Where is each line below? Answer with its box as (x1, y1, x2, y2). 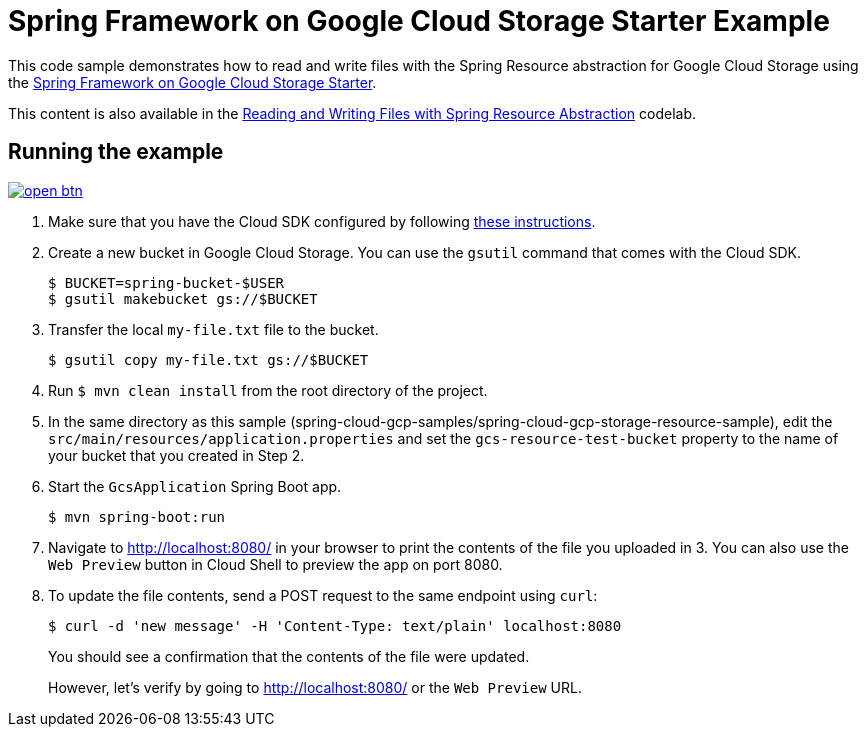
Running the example (8, 139, 224, 165)
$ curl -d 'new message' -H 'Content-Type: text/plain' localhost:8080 (48, 617, 622, 634)
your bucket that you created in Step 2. (48, 446, 305, 464)
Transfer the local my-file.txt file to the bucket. (48, 320, 379, 338)
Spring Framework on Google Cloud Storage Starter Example (8, 4, 830, 38)
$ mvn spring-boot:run (48, 508, 226, 525)
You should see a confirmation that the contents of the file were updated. (48, 647, 530, 665)
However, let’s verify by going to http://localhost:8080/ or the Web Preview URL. (48, 678, 582, 696)
